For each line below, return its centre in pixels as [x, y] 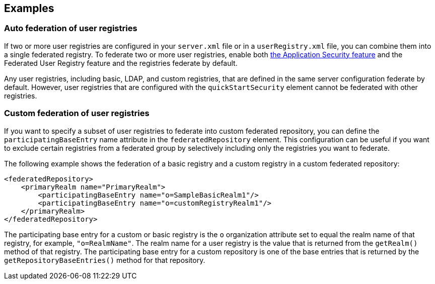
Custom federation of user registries [77, 113]
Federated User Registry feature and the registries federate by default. [121, 63]
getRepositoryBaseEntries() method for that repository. [105, 260]
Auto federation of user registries [71, 28]
